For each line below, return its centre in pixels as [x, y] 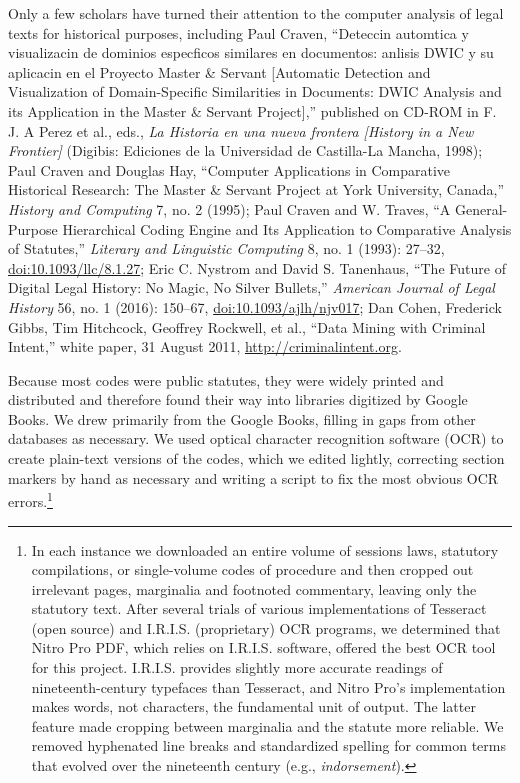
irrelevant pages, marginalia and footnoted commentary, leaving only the [254, 588]
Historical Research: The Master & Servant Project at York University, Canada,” [256, 189]
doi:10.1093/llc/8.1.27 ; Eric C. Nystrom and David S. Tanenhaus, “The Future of [257, 267]
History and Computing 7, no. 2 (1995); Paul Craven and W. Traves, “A [229, 208]
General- [481, 208]
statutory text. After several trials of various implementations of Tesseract [259, 608]
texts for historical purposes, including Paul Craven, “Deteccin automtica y [238, 32]
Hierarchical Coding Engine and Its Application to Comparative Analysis [287, 228]
